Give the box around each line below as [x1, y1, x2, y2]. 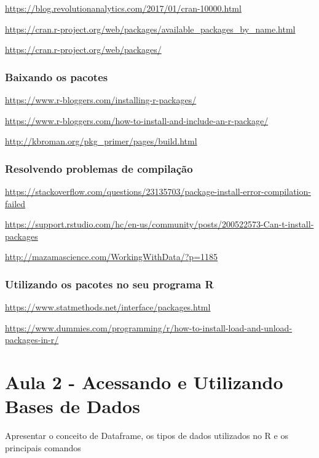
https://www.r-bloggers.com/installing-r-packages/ [5, 93, 197, 106]
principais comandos [5, 441, 81, 454]
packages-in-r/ [5, 333, 59, 346]
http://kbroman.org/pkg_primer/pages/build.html [5, 135, 197, 148]
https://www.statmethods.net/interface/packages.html [5, 301, 211, 314]
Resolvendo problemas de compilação [5, 160, 193, 176]
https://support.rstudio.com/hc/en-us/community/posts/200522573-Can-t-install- [5, 218, 314, 231]
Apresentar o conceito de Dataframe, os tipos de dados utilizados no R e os [5, 429, 288, 442]
